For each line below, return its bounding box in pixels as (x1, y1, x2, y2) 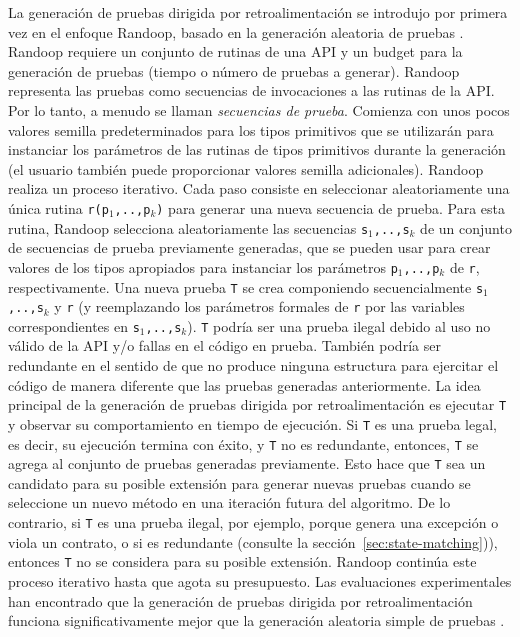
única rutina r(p (8, 197, 109, 218)
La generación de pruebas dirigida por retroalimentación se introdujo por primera (8, 2, 508, 22)
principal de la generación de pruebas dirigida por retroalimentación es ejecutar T (8, 394, 507, 415)
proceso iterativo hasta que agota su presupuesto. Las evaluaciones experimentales (8, 570, 512, 591)
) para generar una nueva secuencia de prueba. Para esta (156, 197, 506, 218)
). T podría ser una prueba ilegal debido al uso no (187, 315, 491, 336)
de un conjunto (420, 217, 512, 238)
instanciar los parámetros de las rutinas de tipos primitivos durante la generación (8, 139, 506, 160)
